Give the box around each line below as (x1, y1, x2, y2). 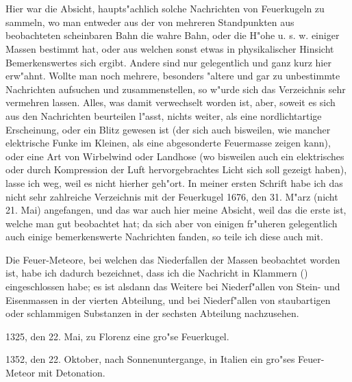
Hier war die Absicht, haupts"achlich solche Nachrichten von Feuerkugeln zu (5, 1, 325, 16)
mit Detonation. (38, 366, 105, 380)
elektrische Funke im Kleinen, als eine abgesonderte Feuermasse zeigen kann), (5, 136, 331, 150)
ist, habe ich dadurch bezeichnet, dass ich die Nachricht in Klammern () (5, 266, 308, 280)
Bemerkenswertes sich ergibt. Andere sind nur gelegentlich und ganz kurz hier (5, 55, 331, 69)
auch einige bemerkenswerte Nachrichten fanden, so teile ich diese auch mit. (5, 229, 323, 244)
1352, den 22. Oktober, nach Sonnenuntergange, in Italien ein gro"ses (5, 352, 295, 366)
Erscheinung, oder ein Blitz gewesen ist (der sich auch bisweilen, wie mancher (5, 122, 331, 136)
